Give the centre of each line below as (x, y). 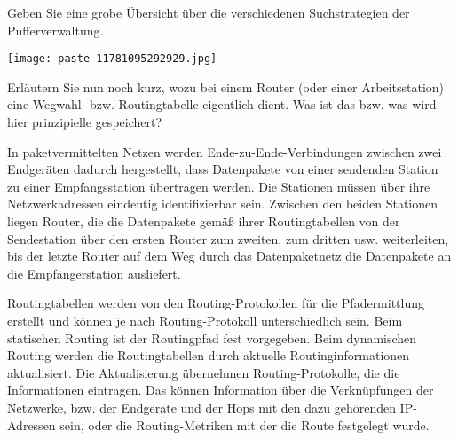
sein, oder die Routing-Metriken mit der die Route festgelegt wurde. (245, 424)
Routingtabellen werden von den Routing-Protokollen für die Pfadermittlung (216, 303)
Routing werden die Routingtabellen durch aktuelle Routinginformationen (209, 355)
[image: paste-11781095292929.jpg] (112, 59)
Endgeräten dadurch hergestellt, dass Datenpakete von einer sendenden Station (223, 169)
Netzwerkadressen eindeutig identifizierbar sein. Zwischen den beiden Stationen (223, 204)
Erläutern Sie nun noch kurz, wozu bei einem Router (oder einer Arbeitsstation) (226, 86)
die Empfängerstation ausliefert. (94, 273)
